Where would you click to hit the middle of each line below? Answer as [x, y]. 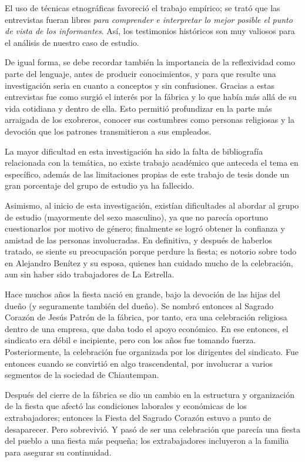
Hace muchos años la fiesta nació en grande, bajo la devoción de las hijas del [143, 294]
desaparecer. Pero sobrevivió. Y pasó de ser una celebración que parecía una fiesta [152, 429]
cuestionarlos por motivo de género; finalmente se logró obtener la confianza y [145, 228]
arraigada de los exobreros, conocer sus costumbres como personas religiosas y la [150, 120]
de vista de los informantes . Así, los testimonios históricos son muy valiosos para [150, 31]
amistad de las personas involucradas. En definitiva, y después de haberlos [138, 240]
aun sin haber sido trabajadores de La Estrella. [90, 274]
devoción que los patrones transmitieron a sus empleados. [108, 131]
